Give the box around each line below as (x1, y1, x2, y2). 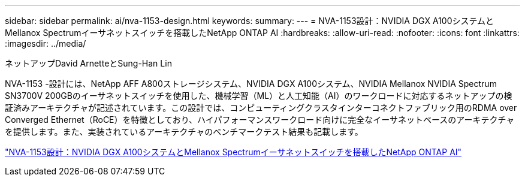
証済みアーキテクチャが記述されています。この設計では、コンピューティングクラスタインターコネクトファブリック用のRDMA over (5, 102, 517, 113)
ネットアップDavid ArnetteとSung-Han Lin (5, 58, 172, 68)
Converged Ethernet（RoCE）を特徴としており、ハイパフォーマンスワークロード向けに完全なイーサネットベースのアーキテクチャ (5, 114, 515, 125)
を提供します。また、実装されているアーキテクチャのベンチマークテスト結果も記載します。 (5, 126, 363, 137)
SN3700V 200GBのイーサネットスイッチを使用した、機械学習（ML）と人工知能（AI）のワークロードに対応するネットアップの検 (5, 90, 512, 101)
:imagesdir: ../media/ (5, 38, 86, 49)
